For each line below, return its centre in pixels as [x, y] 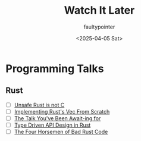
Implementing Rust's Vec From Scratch [62, 111]
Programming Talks [55, 68]
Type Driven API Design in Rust [52, 125]
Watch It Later [99, 10]
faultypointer [99, 27]
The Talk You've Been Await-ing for [57, 118]
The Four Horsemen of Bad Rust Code [61, 132]
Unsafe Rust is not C [39, 105]
